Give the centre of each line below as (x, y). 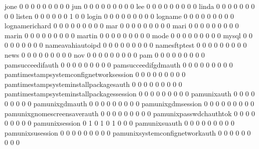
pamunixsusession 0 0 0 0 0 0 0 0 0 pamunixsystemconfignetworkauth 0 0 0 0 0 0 (128, 132)
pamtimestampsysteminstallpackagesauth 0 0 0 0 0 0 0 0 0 (93, 84)
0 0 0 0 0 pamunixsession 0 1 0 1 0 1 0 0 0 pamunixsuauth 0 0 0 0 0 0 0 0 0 (120, 123)
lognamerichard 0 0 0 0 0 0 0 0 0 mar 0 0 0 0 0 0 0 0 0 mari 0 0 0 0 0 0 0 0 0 (122, 26)
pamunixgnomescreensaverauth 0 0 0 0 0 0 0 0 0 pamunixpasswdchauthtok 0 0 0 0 (130, 113)
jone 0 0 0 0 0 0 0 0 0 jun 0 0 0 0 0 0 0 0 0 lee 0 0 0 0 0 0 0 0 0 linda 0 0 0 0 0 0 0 (130, 6)
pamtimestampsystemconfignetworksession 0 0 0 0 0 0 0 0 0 (95, 74)
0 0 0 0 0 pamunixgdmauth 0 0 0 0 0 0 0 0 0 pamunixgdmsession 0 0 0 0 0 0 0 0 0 (129, 103)
